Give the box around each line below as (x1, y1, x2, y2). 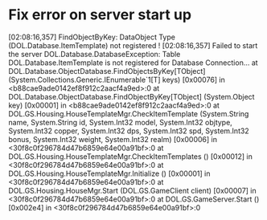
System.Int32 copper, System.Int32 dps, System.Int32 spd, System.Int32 (8, 126, 249, 136)
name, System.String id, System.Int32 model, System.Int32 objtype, (8, 117, 233, 127)
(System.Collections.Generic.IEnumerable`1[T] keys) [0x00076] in (8, 75, 225, 84)
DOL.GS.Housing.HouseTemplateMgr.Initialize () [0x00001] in (8, 169, 211, 178)
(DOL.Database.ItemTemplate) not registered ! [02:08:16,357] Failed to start (8, 40, 258, 50)
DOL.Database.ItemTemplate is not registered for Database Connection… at (8, 58, 259, 67)
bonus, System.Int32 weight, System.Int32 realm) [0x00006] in (8, 134, 217, 144)
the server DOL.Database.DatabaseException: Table (8, 49, 181, 59)
